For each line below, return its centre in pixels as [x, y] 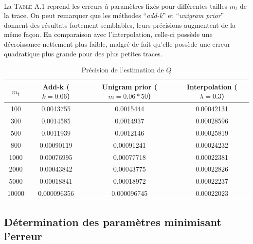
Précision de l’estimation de [123, 70]
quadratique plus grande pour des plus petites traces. [83, 53]
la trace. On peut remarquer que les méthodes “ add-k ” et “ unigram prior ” [114, 15]
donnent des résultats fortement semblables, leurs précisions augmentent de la [120, 25]
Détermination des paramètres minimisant [113, 221]
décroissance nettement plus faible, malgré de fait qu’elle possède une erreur [117, 44]
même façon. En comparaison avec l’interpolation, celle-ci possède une [108, 34]
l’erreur [23, 235]
